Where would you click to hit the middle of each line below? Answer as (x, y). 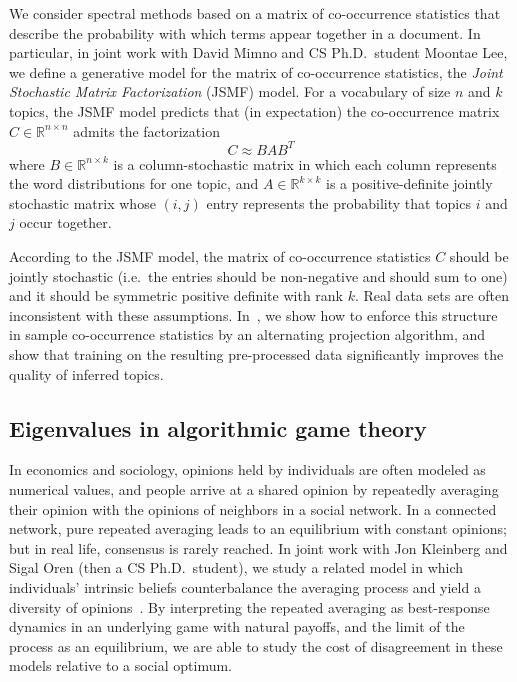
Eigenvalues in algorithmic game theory (218, 427)
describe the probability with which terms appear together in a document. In (245, 32)
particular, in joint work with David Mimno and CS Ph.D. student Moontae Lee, (258, 52)
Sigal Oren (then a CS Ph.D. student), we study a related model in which (236, 567)
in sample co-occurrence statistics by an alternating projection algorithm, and (247, 334)
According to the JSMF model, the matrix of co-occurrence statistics (220, 256)
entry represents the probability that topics (338, 202)
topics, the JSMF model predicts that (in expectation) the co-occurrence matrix (254, 110)
